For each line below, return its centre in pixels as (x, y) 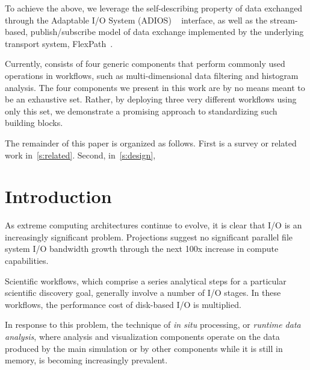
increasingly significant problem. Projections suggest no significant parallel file (149, 237)
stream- (284, 20)
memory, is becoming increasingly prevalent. (86, 360)
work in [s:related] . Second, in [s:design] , (80, 155)
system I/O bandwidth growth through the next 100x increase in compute (142, 249)
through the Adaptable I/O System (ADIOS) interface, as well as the (136, 20)
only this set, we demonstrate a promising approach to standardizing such (141, 111)
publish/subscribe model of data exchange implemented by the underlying (167, 32)
